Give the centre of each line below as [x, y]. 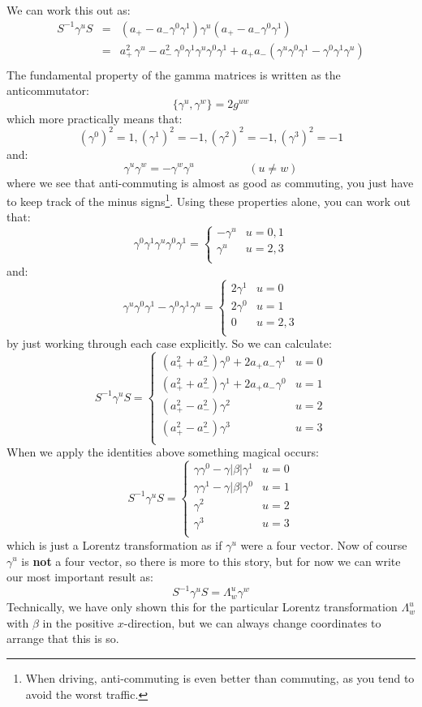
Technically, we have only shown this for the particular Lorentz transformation [202, 607]
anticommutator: [48, 90]
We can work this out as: [69, 10]
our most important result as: [80, 577]
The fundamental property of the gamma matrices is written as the [174, 74]
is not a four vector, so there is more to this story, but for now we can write [211, 561]
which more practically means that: [95, 118]
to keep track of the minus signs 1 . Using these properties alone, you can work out [209, 200]
